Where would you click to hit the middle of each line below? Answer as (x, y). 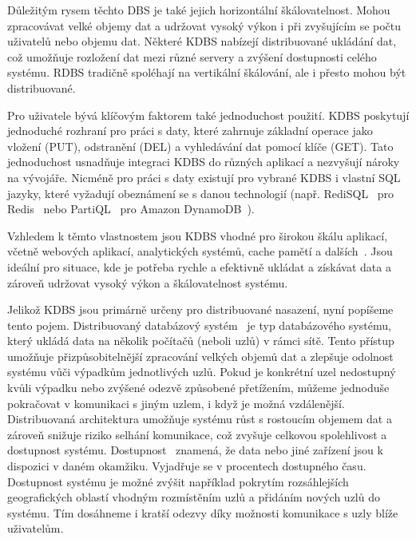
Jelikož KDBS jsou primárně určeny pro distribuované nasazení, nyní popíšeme (200, 309)
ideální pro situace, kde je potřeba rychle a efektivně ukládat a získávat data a (199, 266)
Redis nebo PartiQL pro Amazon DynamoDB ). (131, 209)
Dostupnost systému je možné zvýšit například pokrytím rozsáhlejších (178, 481)
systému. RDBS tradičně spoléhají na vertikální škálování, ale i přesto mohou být (207, 72)
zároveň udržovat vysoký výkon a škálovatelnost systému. (148, 282)
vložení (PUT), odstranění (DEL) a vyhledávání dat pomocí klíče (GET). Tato (200, 146)
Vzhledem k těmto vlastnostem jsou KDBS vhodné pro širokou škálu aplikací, (198, 235)
